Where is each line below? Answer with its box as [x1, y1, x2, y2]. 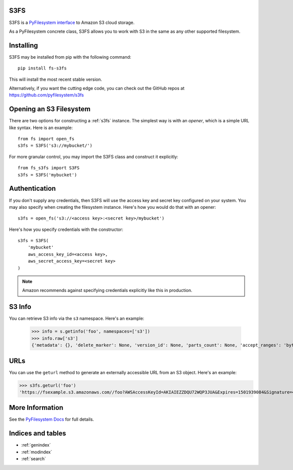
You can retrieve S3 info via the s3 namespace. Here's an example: [9, 315, 145, 321]
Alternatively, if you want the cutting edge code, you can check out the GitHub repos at [9, 85, 185, 91]
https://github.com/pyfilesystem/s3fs [9, 92, 84, 98]
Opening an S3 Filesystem [9, 105, 91, 113]
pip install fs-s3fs [18, 66, 67, 71]
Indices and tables [9, 429, 66, 438]
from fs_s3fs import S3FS [18, 165, 80, 171]
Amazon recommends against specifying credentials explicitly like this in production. [22, 288, 192, 293]
